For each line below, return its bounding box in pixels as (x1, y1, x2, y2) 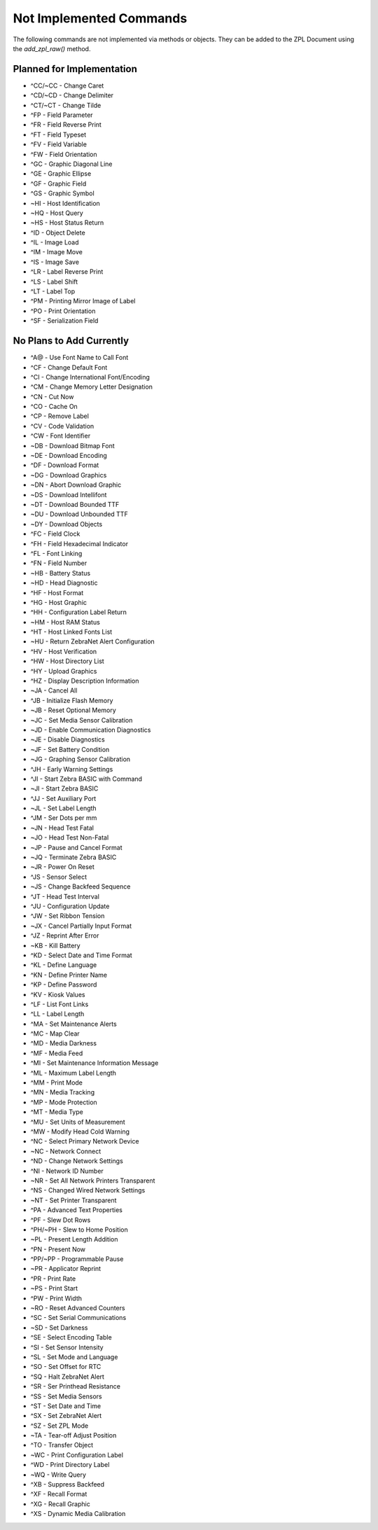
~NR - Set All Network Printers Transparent (30, 1176, 155, 1185)
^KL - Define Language (30, 961, 97, 969)
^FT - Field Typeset (30, 130, 87, 139)
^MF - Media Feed (30, 1049, 83, 1057)
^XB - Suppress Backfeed (30, 1480, 105, 1489)
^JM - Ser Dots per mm (30, 814, 97, 822)
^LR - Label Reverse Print (30, 267, 104, 276)
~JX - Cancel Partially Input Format (30, 922, 132, 930)
